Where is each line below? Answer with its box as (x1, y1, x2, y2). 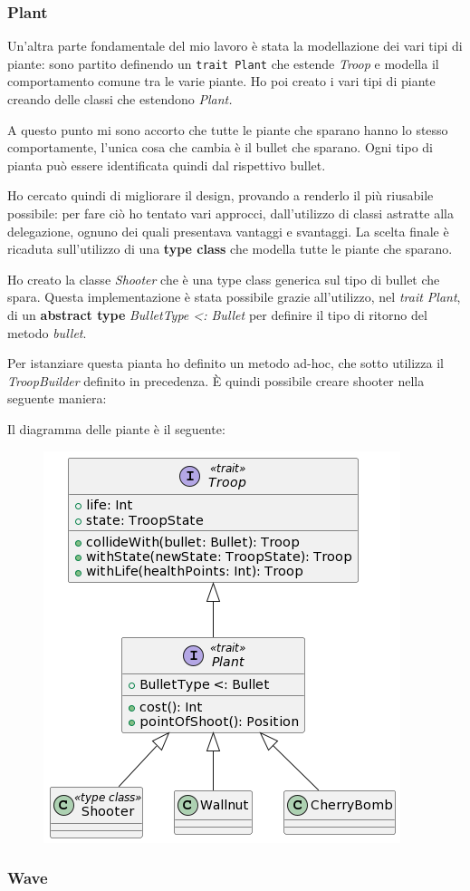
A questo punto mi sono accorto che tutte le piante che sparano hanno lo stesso (7, 120, 448, 139)
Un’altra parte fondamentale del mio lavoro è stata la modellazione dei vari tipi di (7, 36, 463, 55)
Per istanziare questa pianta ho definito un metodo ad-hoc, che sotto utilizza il (7, 353, 444, 373)
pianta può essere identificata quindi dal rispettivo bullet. (7, 155, 326, 174)
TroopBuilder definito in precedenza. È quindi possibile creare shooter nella (7, 371, 425, 390)
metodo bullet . (7, 323, 87, 342)
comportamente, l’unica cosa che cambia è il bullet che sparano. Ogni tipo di (7, 138, 433, 157)
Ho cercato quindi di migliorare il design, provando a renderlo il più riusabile (7, 186, 434, 205)
